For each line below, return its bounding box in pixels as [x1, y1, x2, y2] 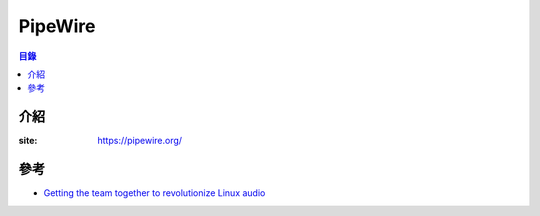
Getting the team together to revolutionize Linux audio [43, 187, 266, 199]
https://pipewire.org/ [97, 135, 183, 147]
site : [18, 135, 38, 147]
